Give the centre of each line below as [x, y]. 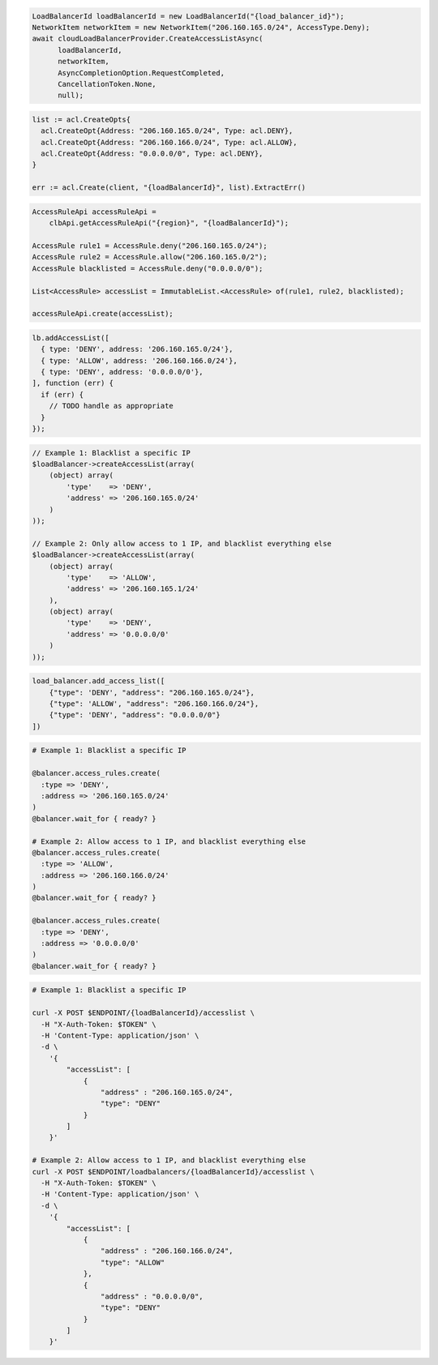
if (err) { [62, 394]
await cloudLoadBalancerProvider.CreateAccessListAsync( [148, 39]
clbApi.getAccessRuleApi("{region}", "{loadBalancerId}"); [169, 223]
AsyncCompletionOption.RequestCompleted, [141, 73]
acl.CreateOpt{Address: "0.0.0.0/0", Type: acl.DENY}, [152, 154]
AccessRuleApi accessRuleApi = [94, 212]
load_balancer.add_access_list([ [99, 681]
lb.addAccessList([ [71, 338]
